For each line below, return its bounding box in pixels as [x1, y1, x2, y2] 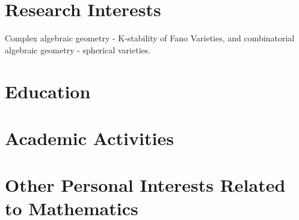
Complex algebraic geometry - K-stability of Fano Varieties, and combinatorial [5, 32, 295, 44]
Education [5, 79, 91, 103]
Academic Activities [5, 125, 174, 150]
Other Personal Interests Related [5, 173, 286, 197]
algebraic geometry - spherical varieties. [5, 43, 151, 56]
